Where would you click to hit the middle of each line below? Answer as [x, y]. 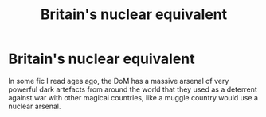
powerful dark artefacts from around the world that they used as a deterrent [133, 89]
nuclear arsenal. [35, 106]
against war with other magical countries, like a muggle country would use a [133, 97]
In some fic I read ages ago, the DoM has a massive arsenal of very [119, 81]
